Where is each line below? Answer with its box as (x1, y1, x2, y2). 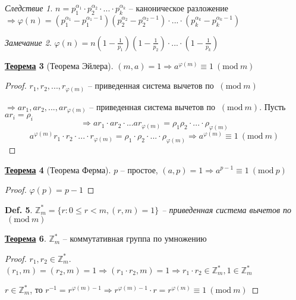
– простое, (120, 163, 158, 176)
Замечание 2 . (5, 36, 52, 48)
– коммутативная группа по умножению (62, 232, 207, 245)
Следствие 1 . (5, 2, 53, 14)
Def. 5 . (5, 203, 33, 215)
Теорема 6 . (5, 232, 46, 245)
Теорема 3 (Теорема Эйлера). (5, 59, 114, 71)
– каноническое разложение (128, 2, 229, 14)
